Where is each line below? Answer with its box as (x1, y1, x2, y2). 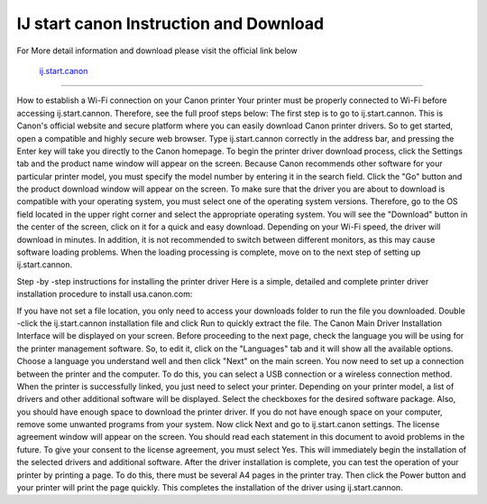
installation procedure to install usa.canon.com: (16, 289, 193, 300)
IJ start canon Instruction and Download (16, 14, 325, 33)
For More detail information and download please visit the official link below (16, 45, 298, 56)
